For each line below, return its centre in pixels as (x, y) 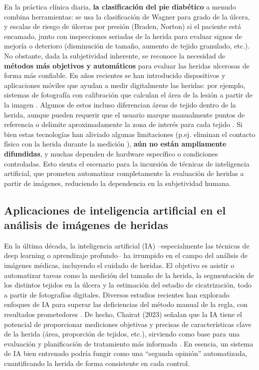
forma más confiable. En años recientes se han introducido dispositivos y (115, 75)
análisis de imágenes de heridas (86, 225)
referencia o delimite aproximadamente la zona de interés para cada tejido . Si (123, 124)
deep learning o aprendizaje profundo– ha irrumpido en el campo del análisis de (126, 255)
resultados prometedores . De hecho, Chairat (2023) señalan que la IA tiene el (123, 314)
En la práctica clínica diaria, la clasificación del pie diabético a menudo (120, 6)
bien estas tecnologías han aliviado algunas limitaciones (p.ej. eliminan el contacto (130, 134)
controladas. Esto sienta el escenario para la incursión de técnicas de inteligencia (127, 163)
